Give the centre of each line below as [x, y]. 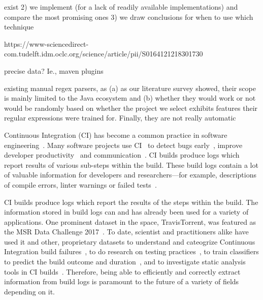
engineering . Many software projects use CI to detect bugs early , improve [123, 145]
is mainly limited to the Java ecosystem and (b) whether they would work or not [130, 98]
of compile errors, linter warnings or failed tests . [80, 184]
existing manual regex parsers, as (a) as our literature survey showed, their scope [130, 88]
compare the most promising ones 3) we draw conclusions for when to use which [129, 17]
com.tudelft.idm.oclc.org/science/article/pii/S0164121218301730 [104, 54]
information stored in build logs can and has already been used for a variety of [126, 212]
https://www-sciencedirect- [46, 43]
